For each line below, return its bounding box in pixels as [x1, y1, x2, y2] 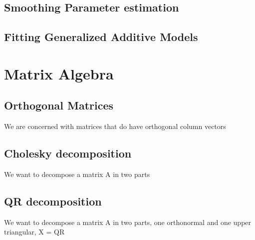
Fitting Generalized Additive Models [4, 29, 198, 44]
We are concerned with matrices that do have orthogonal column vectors [4, 121, 226, 131]
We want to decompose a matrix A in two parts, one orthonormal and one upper [4, 216, 252, 227]
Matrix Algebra [4, 63, 114, 83]
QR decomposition [4, 193, 102, 208]
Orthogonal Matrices [4, 97, 114, 113]
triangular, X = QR [4, 226, 65, 237]
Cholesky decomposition [4, 145, 132, 161]
